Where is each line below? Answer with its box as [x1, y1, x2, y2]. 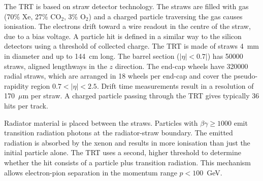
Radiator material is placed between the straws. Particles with [4, 117, 198, 128]
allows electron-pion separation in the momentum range [4, 167, 177, 177]
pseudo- [234, 70, 258, 81]
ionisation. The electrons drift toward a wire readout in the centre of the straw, [4, 21, 251, 31]
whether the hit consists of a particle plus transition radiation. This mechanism [4, 157, 251, 167]
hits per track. [4, 100, 48, 111]
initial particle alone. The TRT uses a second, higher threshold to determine [4, 147, 241, 158]
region [30, 80, 50, 91]
